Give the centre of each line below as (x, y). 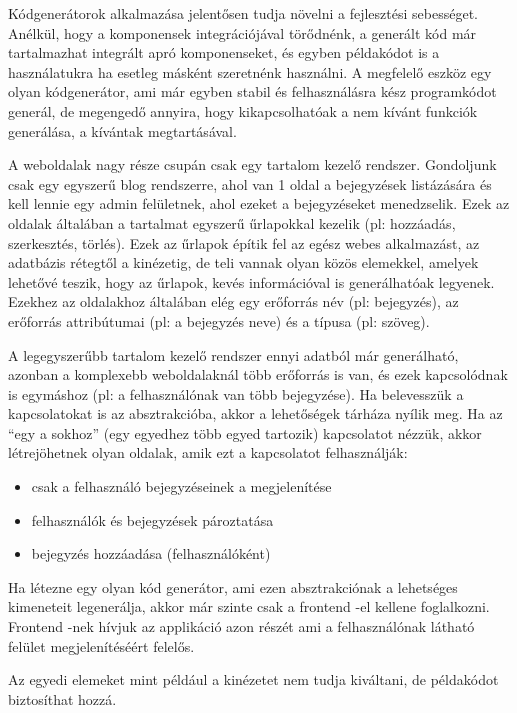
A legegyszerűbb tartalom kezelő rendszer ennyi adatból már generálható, (233, 354)
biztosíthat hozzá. (62, 698)
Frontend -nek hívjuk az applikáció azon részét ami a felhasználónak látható (241, 626)
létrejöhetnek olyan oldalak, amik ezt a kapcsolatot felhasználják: (208, 452)
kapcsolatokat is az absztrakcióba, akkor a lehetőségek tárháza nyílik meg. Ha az (255, 413)
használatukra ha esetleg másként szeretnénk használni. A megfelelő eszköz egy (250, 71)
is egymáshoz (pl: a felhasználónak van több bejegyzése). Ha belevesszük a (236, 393)
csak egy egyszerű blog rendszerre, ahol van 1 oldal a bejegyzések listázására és (250, 183)
